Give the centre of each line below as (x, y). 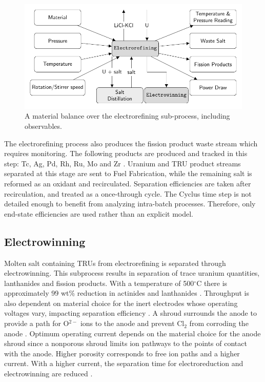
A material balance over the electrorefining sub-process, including (127, 116)
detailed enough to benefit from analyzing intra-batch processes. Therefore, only (130, 204)
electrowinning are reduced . (48, 374)
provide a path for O (37, 323)
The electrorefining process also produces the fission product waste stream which (131, 143)
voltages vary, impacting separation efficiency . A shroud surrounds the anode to (130, 313)
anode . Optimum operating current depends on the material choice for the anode (132, 333)
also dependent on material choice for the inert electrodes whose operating (121, 303)
